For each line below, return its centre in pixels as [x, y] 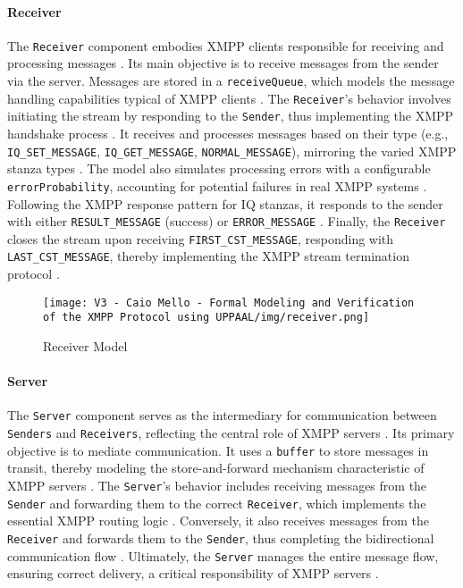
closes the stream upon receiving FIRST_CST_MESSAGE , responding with [201, 238]
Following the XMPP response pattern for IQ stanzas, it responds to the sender [225, 203]
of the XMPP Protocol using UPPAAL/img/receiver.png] [206, 318]
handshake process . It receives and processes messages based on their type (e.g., [228, 134]
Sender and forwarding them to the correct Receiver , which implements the [217, 503]
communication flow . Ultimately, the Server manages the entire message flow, [223, 555]
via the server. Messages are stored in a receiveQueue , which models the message [231, 81]
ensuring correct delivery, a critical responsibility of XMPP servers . [193, 573]
